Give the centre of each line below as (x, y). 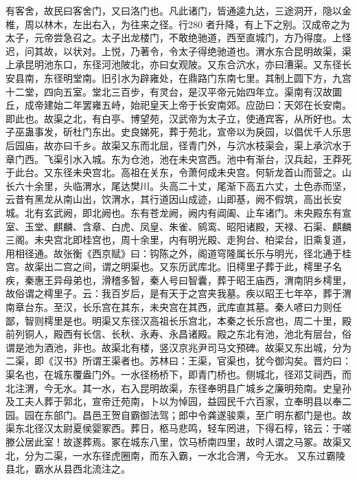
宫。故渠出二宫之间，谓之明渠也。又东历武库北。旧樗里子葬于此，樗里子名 (174, 266)
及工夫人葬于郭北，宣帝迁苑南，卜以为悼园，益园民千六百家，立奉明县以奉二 (178, 401)
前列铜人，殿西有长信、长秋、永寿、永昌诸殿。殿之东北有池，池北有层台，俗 (178, 334)
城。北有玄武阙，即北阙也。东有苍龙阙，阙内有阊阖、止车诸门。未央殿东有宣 (178, 212)
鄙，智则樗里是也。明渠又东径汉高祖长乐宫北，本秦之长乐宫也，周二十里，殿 (178, 320)
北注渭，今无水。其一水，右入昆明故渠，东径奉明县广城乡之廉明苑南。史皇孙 (178, 388)
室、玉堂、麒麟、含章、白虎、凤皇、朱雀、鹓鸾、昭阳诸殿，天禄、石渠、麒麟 (178, 226)
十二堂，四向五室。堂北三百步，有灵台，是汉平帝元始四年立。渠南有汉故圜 (174, 91)
